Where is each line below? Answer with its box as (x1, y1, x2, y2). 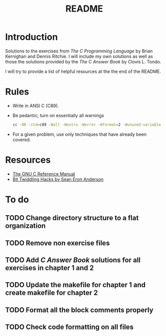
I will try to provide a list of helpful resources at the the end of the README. (5, 68, 161, 74)
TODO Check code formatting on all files (5, 323, 134, 331)
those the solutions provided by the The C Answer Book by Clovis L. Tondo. (5, 58, 161, 64)
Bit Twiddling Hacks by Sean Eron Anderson (12, 176, 104, 182)
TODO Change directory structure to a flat (5, 214, 139, 222)
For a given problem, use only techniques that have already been (12, 131, 147, 137)
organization (5, 222, 46, 230)
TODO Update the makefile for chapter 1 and (5, 281, 146, 289)
